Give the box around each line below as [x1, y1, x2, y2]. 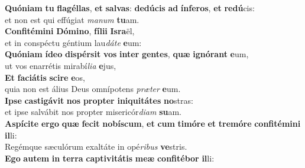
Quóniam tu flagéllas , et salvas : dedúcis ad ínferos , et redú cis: [5, 2, 255, 14]
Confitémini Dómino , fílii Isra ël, [5, 25, 135, 37]
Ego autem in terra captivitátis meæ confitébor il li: [5, 151, 215, 164]
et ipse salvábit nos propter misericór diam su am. [5, 106, 182, 118]
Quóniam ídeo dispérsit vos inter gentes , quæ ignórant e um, [5, 48, 249, 60]
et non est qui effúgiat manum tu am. [5, 13, 139, 25]
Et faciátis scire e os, [5, 71, 85, 83]
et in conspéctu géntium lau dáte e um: [5, 36, 142, 48]
